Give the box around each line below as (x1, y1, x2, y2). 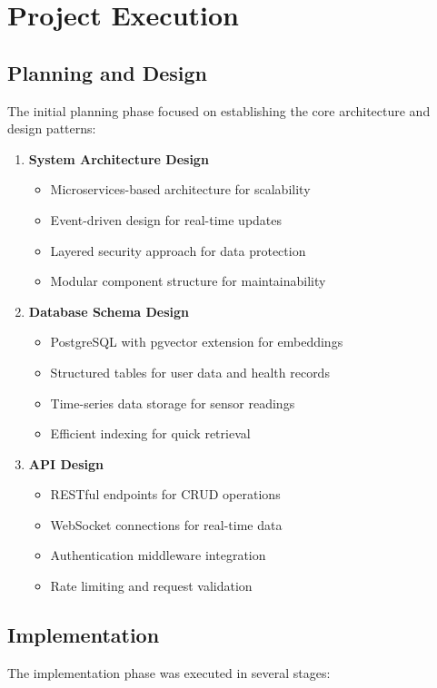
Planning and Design (7, 58, 207, 86)
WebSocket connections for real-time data (50, 515, 283, 534)
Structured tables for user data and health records (50, 362, 330, 381)
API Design (28, 454, 104, 473)
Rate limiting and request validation (50, 576, 253, 595)
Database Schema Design (28, 301, 190, 320)
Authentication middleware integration (50, 545, 266, 565)
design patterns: (7, 119, 96, 138)
